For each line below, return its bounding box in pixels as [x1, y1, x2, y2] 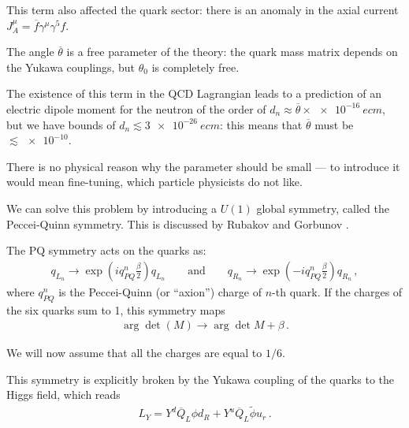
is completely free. [151, 58, 240, 75]
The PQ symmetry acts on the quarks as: [6, 242, 206, 259]
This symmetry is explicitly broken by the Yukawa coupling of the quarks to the [6, 370, 394, 387]
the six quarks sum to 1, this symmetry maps [6, 301, 225, 318]
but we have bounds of [6, 116, 116, 132]
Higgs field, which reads [6, 386, 121, 403]
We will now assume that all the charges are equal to [6, 344, 262, 361]
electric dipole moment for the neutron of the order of [6, 100, 266, 117]
